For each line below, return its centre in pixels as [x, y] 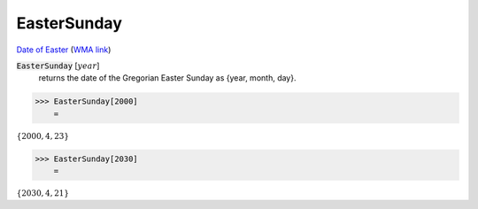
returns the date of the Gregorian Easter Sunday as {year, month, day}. [167, 78]
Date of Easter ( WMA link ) [64, 50]
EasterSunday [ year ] [58, 66]
